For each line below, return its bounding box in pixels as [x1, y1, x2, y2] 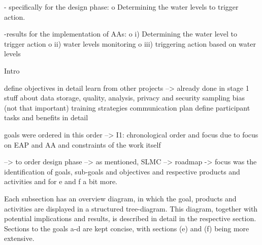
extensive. [4, 233, 35, 243]
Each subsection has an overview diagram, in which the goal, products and [4, 193, 237, 203]
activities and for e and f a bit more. [4, 176, 117, 187]
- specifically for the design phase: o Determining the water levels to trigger [4, 2, 239, 12]
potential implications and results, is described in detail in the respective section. [4, 213, 256, 224]
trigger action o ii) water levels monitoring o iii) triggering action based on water [4, 38, 256, 49]
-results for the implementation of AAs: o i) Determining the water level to [4, 28, 238, 39]
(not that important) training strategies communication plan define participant [4, 102, 250, 113]
